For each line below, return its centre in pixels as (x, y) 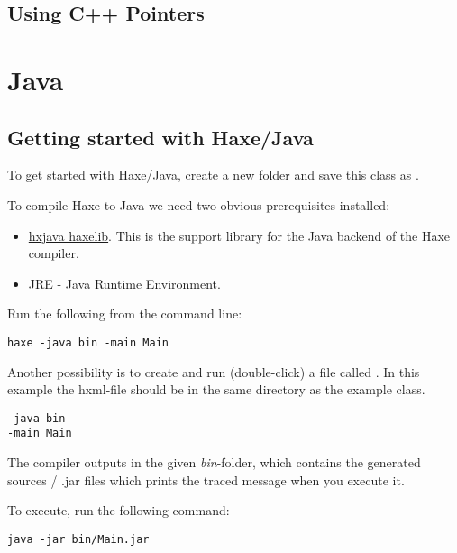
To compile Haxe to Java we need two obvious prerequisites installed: (199, 204)
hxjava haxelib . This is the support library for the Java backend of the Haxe (239, 235)
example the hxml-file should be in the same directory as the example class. (216, 389)
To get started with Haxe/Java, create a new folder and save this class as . (213, 175)
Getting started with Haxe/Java (160, 137)
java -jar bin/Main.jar (78, 539)
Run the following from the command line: (125, 313)
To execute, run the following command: (119, 510)
